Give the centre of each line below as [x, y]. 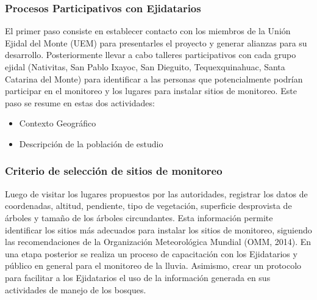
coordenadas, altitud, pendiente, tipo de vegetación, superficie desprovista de [148, 206]
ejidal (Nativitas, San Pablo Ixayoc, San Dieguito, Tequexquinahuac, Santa [145, 67]
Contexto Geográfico [58, 123]
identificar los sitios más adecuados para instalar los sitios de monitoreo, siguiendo [158, 229]
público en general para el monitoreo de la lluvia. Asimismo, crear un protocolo [153, 265]
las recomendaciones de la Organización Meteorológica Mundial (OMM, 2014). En [158, 242]
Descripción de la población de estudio [91, 143]
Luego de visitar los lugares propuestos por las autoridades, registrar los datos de [156, 193]
